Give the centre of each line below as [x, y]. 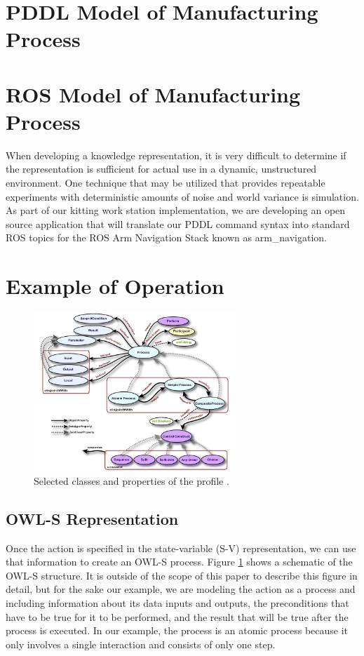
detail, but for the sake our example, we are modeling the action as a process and [181, 589]
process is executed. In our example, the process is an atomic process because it [177, 630]
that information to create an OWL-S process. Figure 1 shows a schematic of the [179, 562]
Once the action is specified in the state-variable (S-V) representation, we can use [181, 548]
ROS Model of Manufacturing [153, 94]
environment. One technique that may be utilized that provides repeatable [166, 183]
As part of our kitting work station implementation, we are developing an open [176, 210]
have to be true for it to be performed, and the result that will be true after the [177, 616]
